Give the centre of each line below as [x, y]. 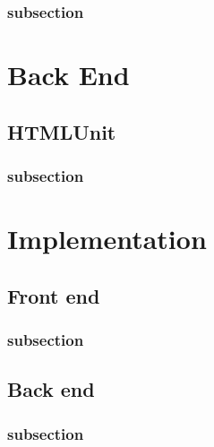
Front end [54, 295]
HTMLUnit [62, 131]
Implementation [107, 239]
